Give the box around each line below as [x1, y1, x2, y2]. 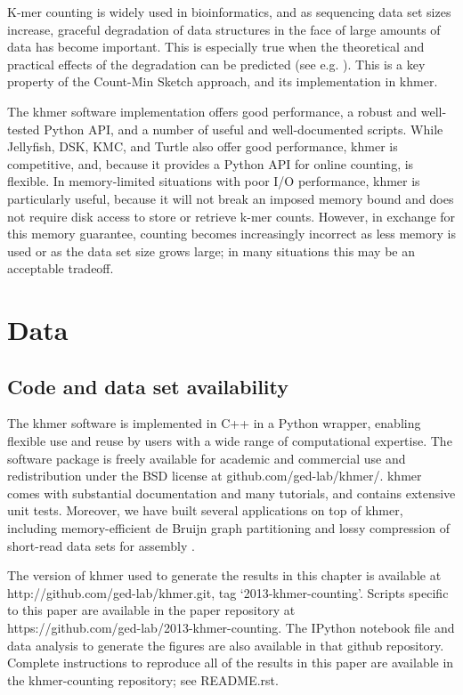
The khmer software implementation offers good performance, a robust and [7, 101, 418, 120]
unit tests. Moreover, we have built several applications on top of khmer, [7, 501, 403, 520]
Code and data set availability [7, 372, 289, 400]
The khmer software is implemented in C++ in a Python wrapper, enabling [7, 414, 421, 432]
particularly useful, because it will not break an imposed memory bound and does [7, 189, 454, 207]
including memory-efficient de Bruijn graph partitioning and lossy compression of [7, 519, 450, 537]
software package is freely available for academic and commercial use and [7, 449, 406, 467]
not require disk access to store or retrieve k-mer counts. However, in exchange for [7, 206, 456, 225]
